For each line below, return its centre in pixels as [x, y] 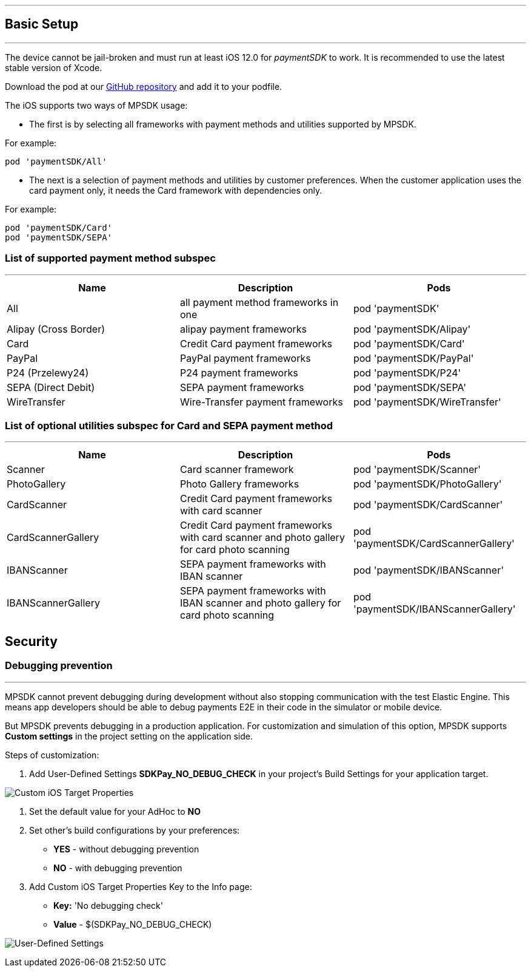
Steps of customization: [52, 755]
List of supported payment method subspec [110, 258]
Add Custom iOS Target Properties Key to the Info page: [141, 886]
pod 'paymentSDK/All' [56, 161]
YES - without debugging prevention [126, 849]
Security [31, 641]
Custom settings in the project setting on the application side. [129, 736]
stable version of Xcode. [54, 67]
